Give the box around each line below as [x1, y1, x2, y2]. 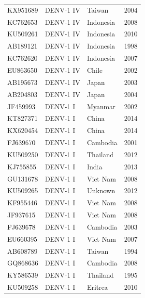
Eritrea [87, 282, 108, 292]
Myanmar [87, 101, 116, 111]
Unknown [87, 185, 115, 196]
